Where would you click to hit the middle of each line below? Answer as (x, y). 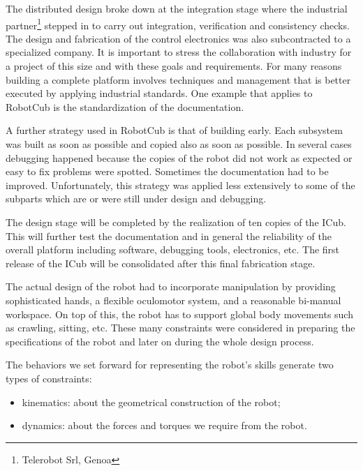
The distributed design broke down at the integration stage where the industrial (177, 8)
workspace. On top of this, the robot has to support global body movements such (179, 314)
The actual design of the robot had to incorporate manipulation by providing (171, 286)
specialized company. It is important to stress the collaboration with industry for (179, 52)
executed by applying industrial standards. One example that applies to (159, 93)
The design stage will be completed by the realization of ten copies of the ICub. (176, 222)
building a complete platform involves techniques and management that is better (178, 79)
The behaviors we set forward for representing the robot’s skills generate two (170, 365)
